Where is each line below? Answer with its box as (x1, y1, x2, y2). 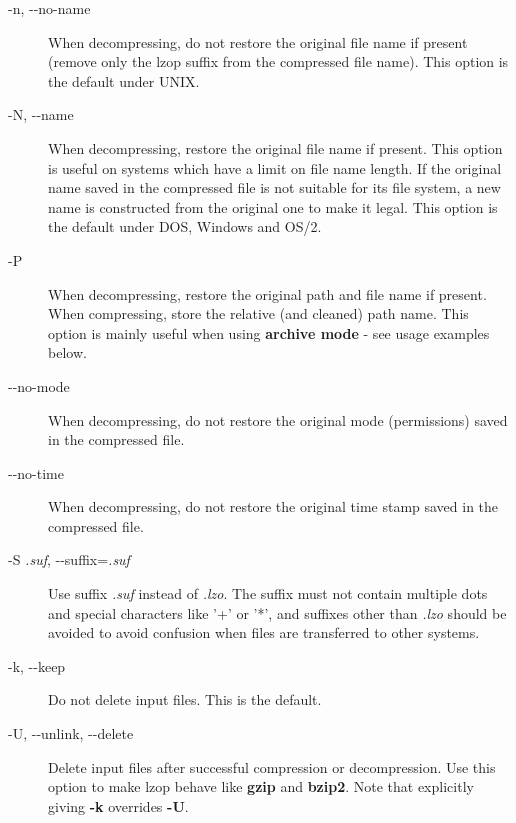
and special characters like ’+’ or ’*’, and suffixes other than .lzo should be (48, 602, 507, 623)
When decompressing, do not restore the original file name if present (48, 31, 468, 52)
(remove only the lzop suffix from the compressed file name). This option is (48, 51, 509, 72)
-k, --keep (8, 655, 66, 676)
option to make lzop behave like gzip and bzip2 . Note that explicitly (48, 776, 474, 797)
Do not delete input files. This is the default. (48, 689, 322, 710)
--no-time (8, 462, 64, 483)
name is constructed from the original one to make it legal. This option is (48, 196, 498, 217)
